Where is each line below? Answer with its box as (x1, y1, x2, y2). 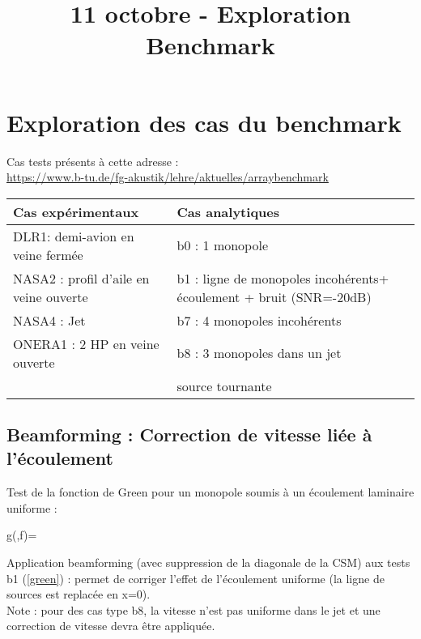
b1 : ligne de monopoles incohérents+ (176, 268, 389, 288)
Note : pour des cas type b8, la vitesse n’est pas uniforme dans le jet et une (6, 601, 381, 618)
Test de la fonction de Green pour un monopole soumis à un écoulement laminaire (6, 484, 415, 501)
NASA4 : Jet (13, 310, 86, 330)
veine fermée (13, 245, 83, 264)
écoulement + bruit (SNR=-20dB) (176, 287, 372, 306)
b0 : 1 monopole (176, 236, 269, 255)
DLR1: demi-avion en (13, 226, 134, 245)
